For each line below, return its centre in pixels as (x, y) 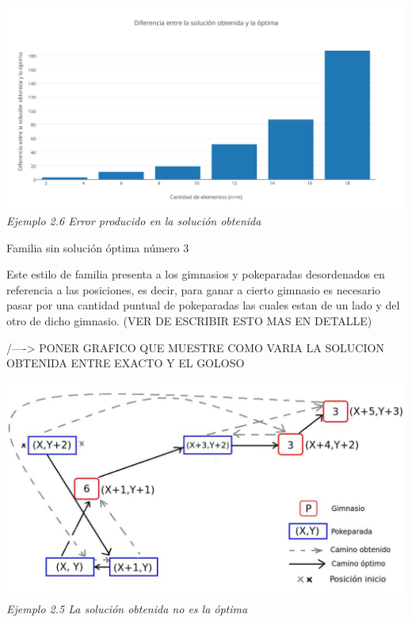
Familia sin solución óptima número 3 (98, 247)
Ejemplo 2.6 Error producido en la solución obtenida (134, 221)
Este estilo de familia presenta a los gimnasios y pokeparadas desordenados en (196, 274)
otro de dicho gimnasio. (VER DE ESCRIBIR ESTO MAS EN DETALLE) (189, 320)
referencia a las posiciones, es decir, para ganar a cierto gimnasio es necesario (194, 289)
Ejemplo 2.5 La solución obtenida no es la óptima (127, 609)
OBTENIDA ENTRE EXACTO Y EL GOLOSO (126, 363)
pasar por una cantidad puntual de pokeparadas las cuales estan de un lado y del (203, 305)
